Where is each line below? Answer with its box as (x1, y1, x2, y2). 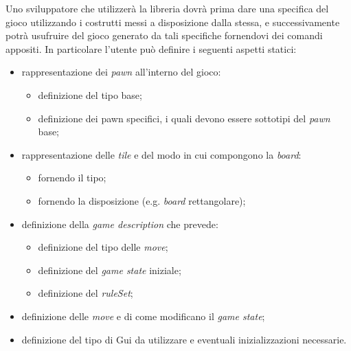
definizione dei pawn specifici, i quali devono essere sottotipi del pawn (38, 111, 330, 125)
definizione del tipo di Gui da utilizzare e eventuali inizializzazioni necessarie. (21, 332, 347, 346)
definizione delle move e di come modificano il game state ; (21, 308, 265, 323)
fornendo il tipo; (38, 170, 106, 185)
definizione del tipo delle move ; (38, 240, 168, 254)
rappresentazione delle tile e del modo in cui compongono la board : (21, 147, 302, 161)
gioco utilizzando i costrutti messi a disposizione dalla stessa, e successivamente (5, 14, 340, 29)
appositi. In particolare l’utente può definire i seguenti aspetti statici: (5, 41, 297, 56)
